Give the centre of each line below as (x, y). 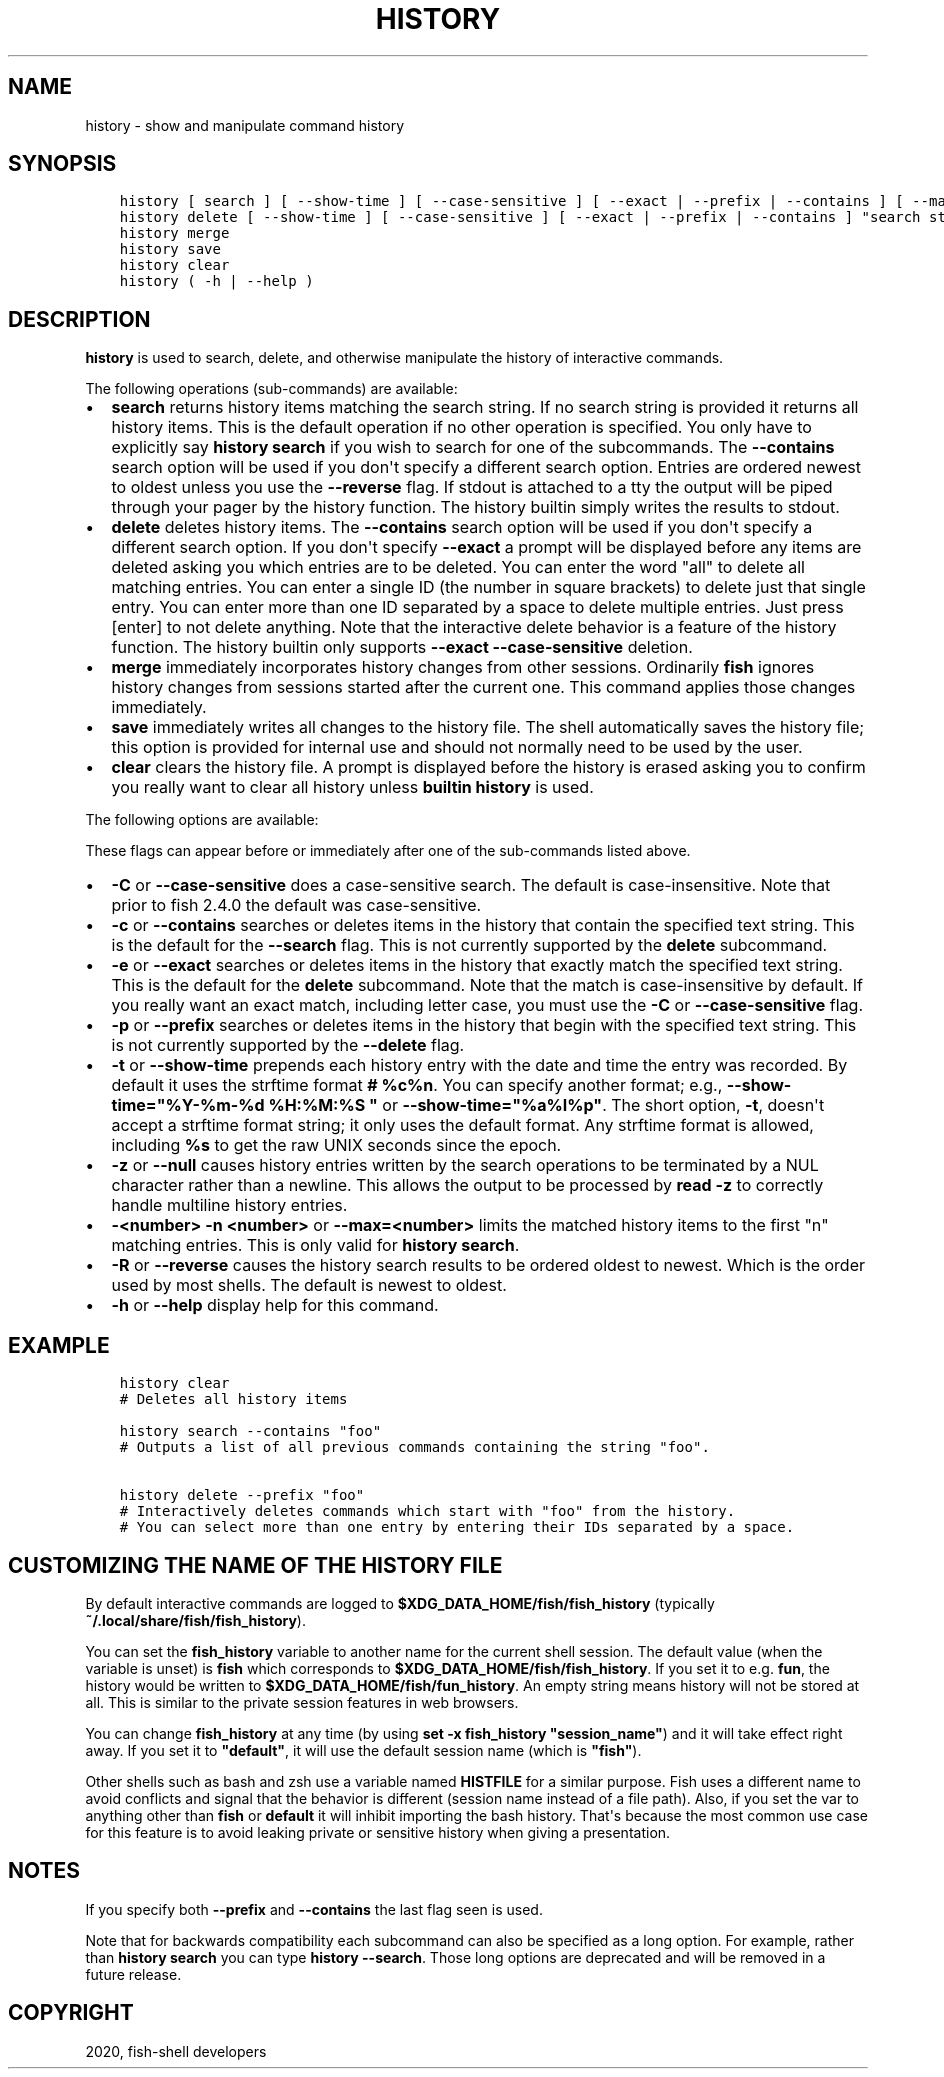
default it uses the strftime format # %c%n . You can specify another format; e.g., (417, 1085)
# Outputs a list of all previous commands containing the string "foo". (414, 1447)
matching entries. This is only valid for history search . (315, 1245)
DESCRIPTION (79, 319)
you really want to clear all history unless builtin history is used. (352, 787)
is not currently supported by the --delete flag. (288, 1045)
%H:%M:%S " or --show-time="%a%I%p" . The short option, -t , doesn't (546, 1105)
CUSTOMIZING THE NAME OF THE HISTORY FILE (255, 1565)
